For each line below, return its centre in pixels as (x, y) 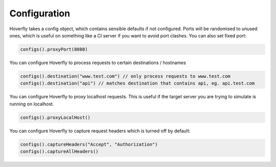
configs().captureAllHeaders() (60, 151)
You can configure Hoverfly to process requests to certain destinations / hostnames (98, 62)
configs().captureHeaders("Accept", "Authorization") (89, 144)
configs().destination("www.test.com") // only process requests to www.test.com (125, 76)
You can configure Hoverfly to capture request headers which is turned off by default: (100, 131)
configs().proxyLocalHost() (55, 117)
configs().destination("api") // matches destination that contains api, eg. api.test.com (137, 83)
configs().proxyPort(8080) (54, 49)
